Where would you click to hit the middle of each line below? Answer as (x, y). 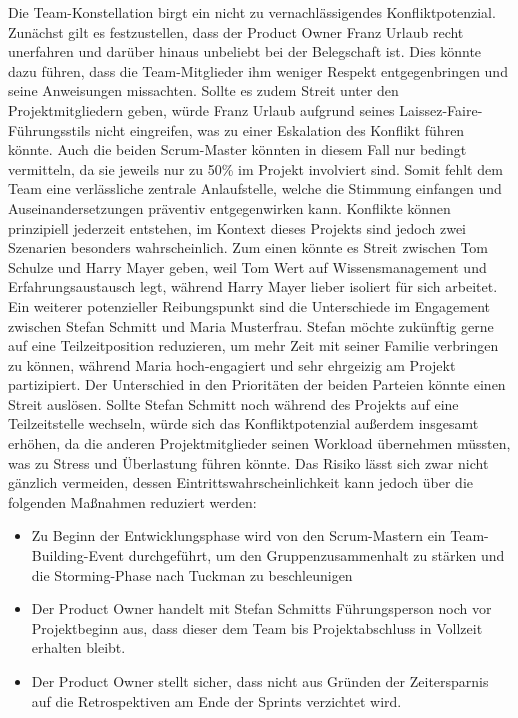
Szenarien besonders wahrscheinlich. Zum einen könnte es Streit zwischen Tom (248, 247)
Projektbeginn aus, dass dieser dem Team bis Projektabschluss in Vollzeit (257, 627)
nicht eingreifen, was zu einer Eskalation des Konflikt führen (279, 129)
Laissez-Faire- (441, 109)
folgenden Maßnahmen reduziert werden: (132, 501)
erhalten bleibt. (78, 647)
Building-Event (77, 555)
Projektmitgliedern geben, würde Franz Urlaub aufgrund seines (201, 109)
